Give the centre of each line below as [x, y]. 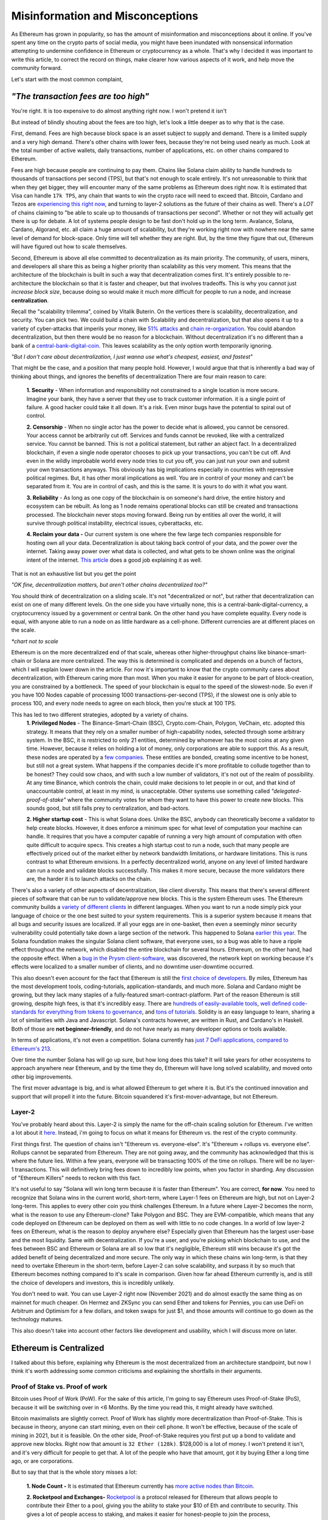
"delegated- [286, 791]
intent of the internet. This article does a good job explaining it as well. [114, 560]
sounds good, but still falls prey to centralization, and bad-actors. [108, 808]
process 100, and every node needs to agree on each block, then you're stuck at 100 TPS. [124, 703]
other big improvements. [42, 1077]
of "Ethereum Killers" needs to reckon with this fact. [76, 1178]
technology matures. [37, 1319]
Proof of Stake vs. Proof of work [59, 1386]
